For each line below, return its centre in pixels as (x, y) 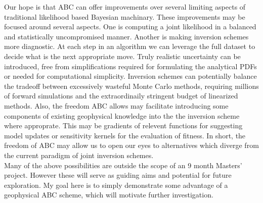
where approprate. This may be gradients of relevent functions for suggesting (123, 125)
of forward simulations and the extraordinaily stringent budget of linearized (121, 96)
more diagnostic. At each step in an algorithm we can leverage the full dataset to (130, 46)
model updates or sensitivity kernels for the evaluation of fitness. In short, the (125, 135)
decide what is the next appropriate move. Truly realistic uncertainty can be (122, 56)
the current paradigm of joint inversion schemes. (79, 155)
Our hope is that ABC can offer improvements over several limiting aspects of (125, 7)
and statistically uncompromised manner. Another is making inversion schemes (126, 36)
